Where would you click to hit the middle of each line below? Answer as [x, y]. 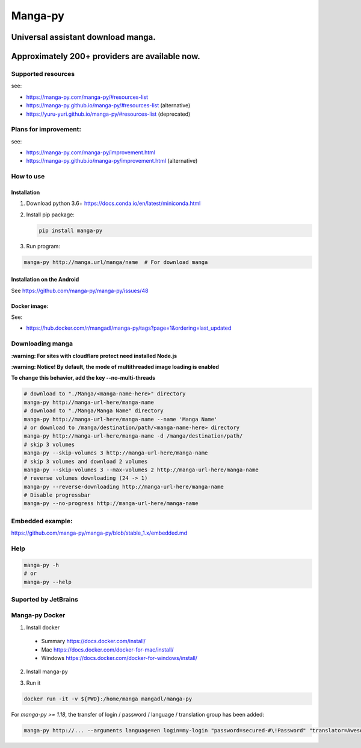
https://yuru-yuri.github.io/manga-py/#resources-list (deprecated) [108, 114]
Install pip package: [51, 215]
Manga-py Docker [38, 615]
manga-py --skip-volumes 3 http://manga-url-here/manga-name [116, 453]
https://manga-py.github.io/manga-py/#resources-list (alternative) [108, 105]
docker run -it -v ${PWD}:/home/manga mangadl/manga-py [108, 699]
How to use [28, 177]
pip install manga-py [71, 230]
